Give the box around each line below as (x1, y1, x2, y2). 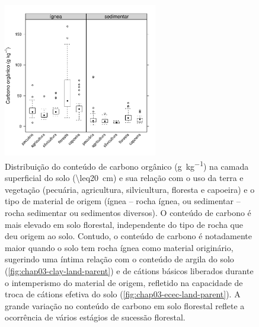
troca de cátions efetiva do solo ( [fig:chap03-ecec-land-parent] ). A (5, 288, 241, 300)
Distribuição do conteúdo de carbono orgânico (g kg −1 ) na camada (5, 158, 249, 172)
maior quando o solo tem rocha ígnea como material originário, (5, 241, 234, 253)
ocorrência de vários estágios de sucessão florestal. (5, 311, 186, 323)
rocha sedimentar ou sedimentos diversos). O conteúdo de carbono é (5, 207, 251, 219)
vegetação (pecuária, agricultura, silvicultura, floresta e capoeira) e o (5, 183, 255, 195)
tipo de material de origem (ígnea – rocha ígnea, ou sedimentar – (5, 195, 241, 207)
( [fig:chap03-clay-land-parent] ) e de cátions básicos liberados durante (5, 264, 254, 277)
